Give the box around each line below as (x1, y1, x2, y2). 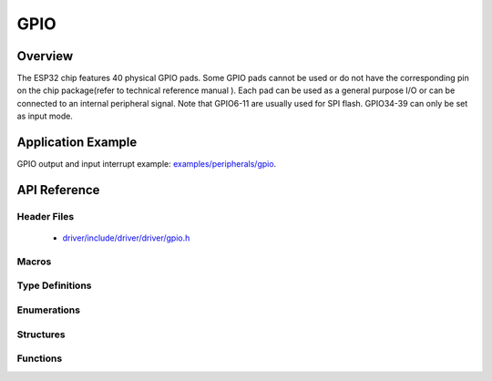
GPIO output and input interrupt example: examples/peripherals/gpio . (16, 159, 277, 170)
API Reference (16, 182, 100, 198)
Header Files (16, 210, 75, 222)
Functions (16, 352, 63, 365)
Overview (16, 48, 74, 64)
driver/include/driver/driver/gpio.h (62, 232, 190, 243)
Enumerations (16, 304, 81, 316)
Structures (16, 328, 66, 341)
